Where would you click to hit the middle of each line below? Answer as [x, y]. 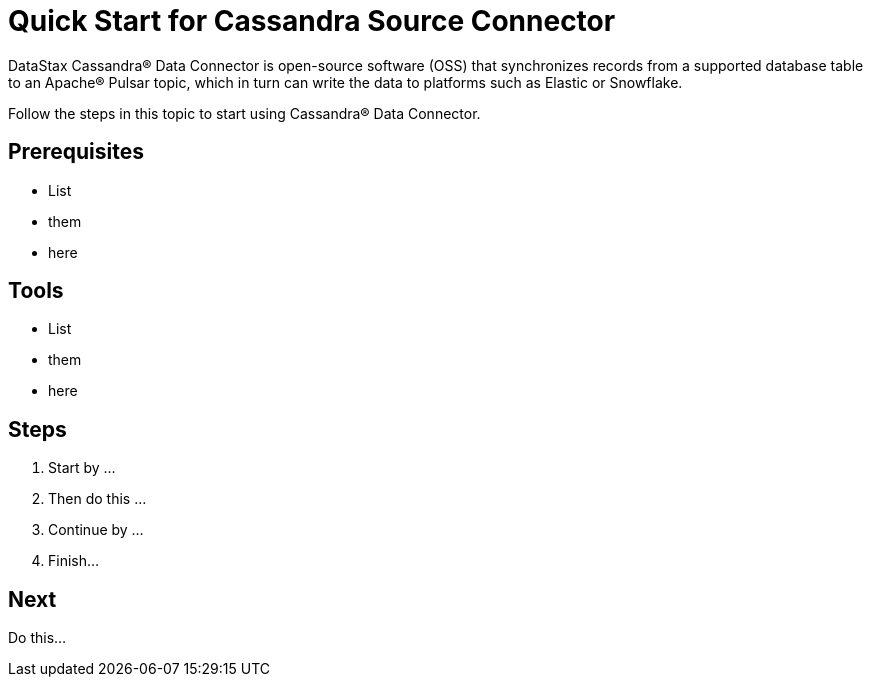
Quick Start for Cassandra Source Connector [312, 21]
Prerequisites [76, 152]
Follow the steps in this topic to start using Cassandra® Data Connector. [244, 113]
